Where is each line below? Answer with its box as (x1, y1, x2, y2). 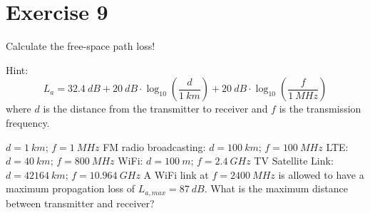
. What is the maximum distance (204, 181, 348, 196)
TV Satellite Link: (254, 153, 334, 168)
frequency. (6, 115, 50, 130)
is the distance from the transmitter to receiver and (43, 101, 268, 116)
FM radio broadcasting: (103, 139, 206, 154)
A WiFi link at (143, 167, 209, 182)
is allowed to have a (278, 167, 364, 182)
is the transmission (279, 101, 361, 116)
